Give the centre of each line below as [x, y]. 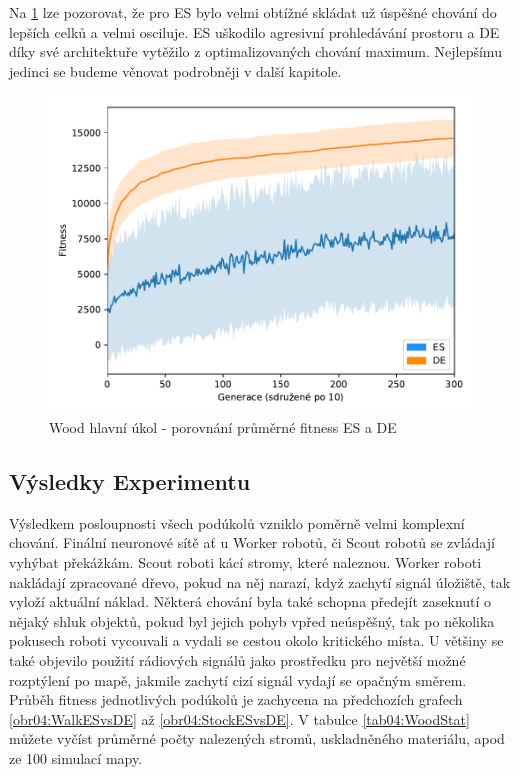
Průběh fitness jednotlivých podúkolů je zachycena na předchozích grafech [236, 699]
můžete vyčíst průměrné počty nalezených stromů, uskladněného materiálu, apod [257, 738]
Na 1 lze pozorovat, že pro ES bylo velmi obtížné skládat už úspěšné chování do [253, 12]
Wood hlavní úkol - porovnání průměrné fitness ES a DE [223, 426]
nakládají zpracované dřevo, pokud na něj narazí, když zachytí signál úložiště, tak [260, 581]
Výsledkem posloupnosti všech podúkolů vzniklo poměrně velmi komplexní [237, 522]
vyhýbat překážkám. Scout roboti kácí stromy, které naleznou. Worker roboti [245, 561]
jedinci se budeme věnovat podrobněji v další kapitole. [175, 70]
